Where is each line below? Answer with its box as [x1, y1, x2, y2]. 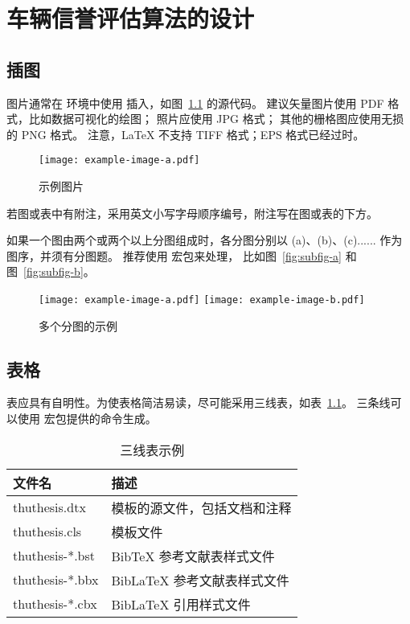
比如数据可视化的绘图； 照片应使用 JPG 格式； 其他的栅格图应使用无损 [28, 110, 404, 127]
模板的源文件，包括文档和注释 [111, 498, 292, 517]
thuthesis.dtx [13, 498, 86, 517]
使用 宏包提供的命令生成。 [17, 410, 157, 427]
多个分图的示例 [39, 317, 117, 334]
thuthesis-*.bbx [13, 570, 99, 589]
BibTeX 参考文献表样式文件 [111, 546, 275, 565]
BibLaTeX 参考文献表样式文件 [111, 570, 289, 589]
